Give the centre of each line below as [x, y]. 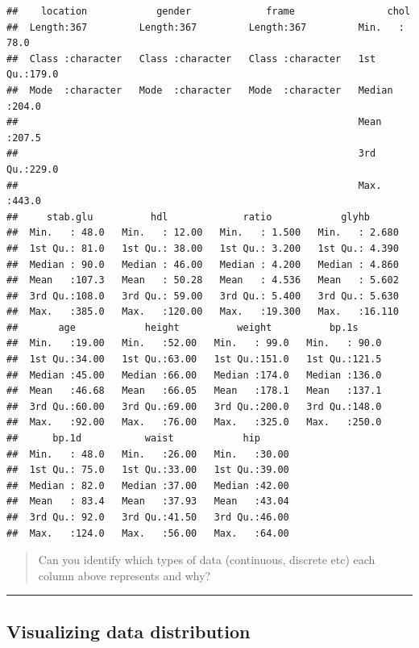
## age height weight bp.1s [183, 327]
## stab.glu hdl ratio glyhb [189, 217]
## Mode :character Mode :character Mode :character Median [200, 90]
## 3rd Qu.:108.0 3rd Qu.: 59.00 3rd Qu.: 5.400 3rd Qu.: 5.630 [203, 296]
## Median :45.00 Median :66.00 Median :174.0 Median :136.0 [194, 375]
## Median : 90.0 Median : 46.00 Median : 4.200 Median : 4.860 [203, 264]
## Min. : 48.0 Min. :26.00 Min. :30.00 [148, 454]
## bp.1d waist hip [133, 439]
